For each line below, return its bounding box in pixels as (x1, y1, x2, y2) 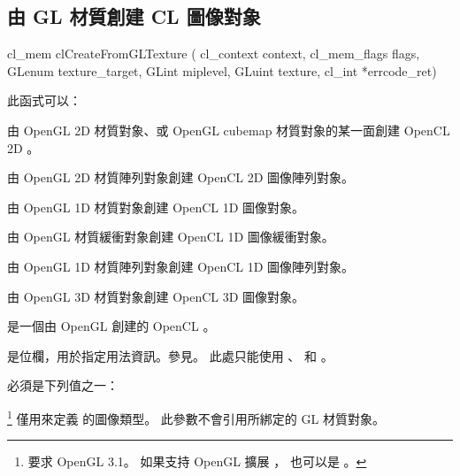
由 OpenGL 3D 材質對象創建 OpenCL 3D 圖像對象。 (7, 287, 305, 305)
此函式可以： (7, 91, 81, 110)
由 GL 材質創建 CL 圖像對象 (7, 3, 261, 30)
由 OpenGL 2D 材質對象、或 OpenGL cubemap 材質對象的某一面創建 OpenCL (7, 120, 450, 139)
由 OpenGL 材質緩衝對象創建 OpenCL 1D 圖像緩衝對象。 (7, 227, 334, 246)
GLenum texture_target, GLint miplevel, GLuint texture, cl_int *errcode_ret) (7, 61, 437, 80)
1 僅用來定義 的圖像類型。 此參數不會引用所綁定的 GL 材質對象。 (7, 406, 385, 427)
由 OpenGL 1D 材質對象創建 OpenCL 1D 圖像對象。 (7, 197, 305, 216)
